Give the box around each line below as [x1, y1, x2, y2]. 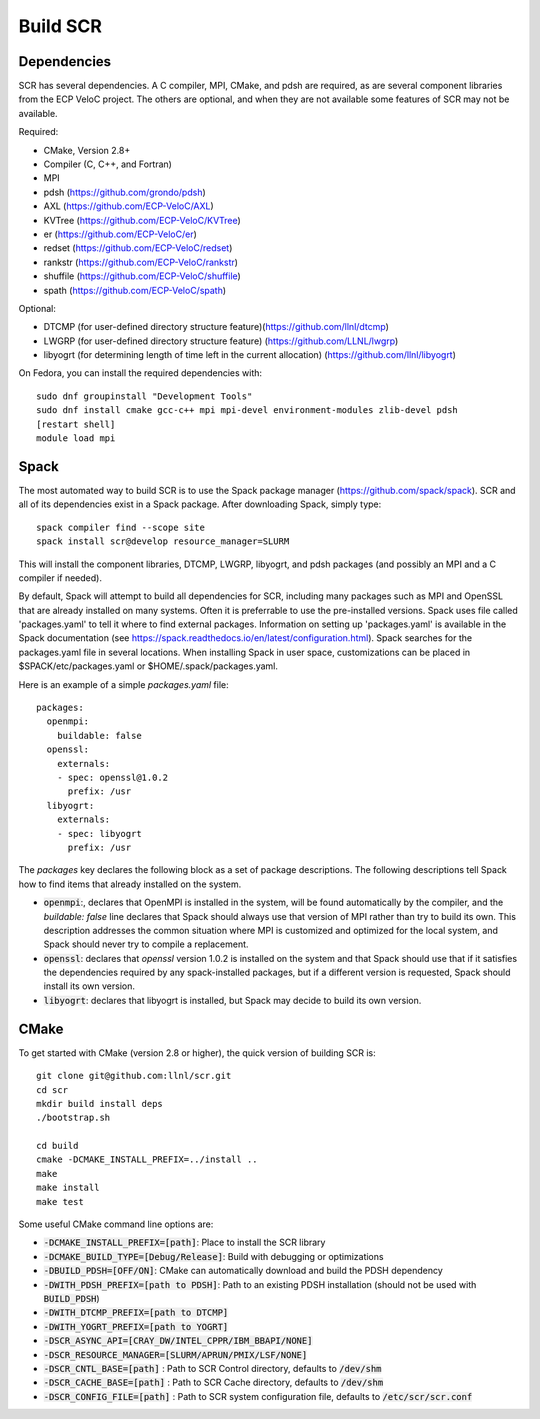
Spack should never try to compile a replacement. [43, 938, 249, 950]
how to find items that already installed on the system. [18, 878, 242, 890]
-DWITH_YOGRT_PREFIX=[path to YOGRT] [43, 1321, 229, 1332]
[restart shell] [36, 418, 116, 430]
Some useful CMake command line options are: [18, 1218, 214, 1230]
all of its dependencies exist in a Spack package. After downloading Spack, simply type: [18, 498, 382, 510]
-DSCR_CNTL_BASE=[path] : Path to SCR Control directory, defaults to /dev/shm [43, 1362, 382, 1374]
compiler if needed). [18, 571, 102, 584]
